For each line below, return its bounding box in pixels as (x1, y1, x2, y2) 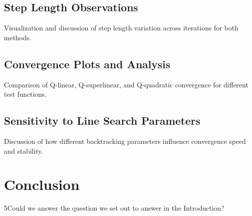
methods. (4, 32, 31, 42)
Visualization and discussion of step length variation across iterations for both (4, 23, 238, 33)
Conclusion (4, 174, 80, 194)
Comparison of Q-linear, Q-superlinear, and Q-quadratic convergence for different (4, 79, 249, 89)
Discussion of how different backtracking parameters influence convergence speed (4, 135, 246, 146)
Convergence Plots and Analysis (4, 56, 171, 71)
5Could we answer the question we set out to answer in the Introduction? (4, 203, 225, 213)
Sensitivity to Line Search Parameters (4, 113, 201, 128)
